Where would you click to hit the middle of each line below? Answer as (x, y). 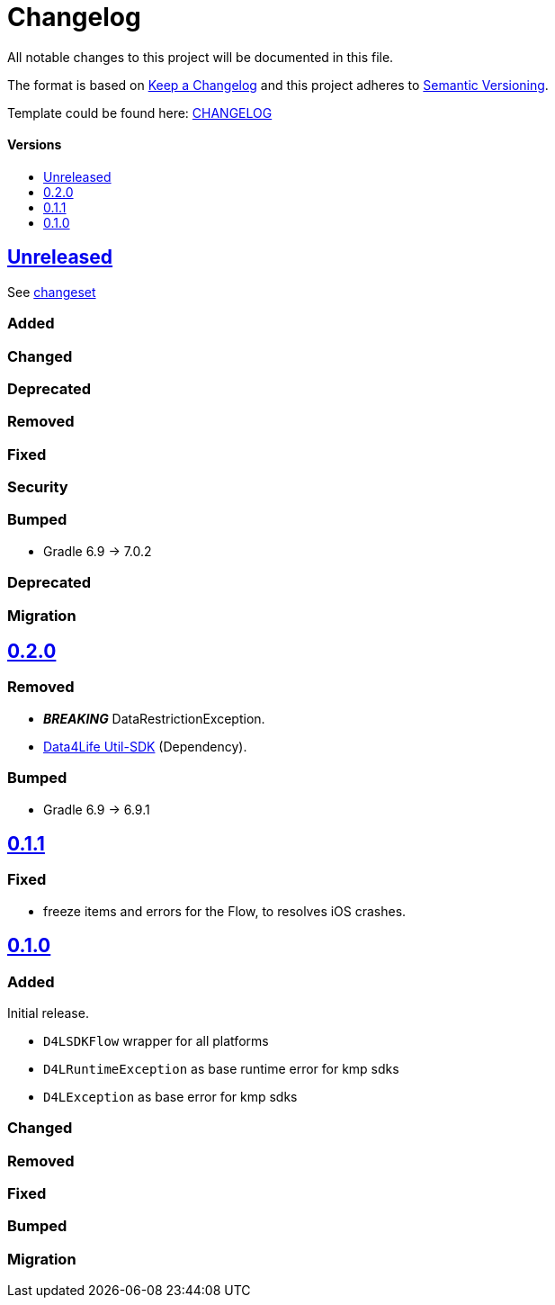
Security (38, 487)
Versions (35, 145)
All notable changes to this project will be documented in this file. (201, 57)
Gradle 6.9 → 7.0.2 (98, 551)
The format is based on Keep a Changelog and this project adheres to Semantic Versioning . (278, 85)
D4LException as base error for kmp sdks (170, 1096)
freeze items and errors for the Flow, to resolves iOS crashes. (225, 911)
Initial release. (48, 1012)
